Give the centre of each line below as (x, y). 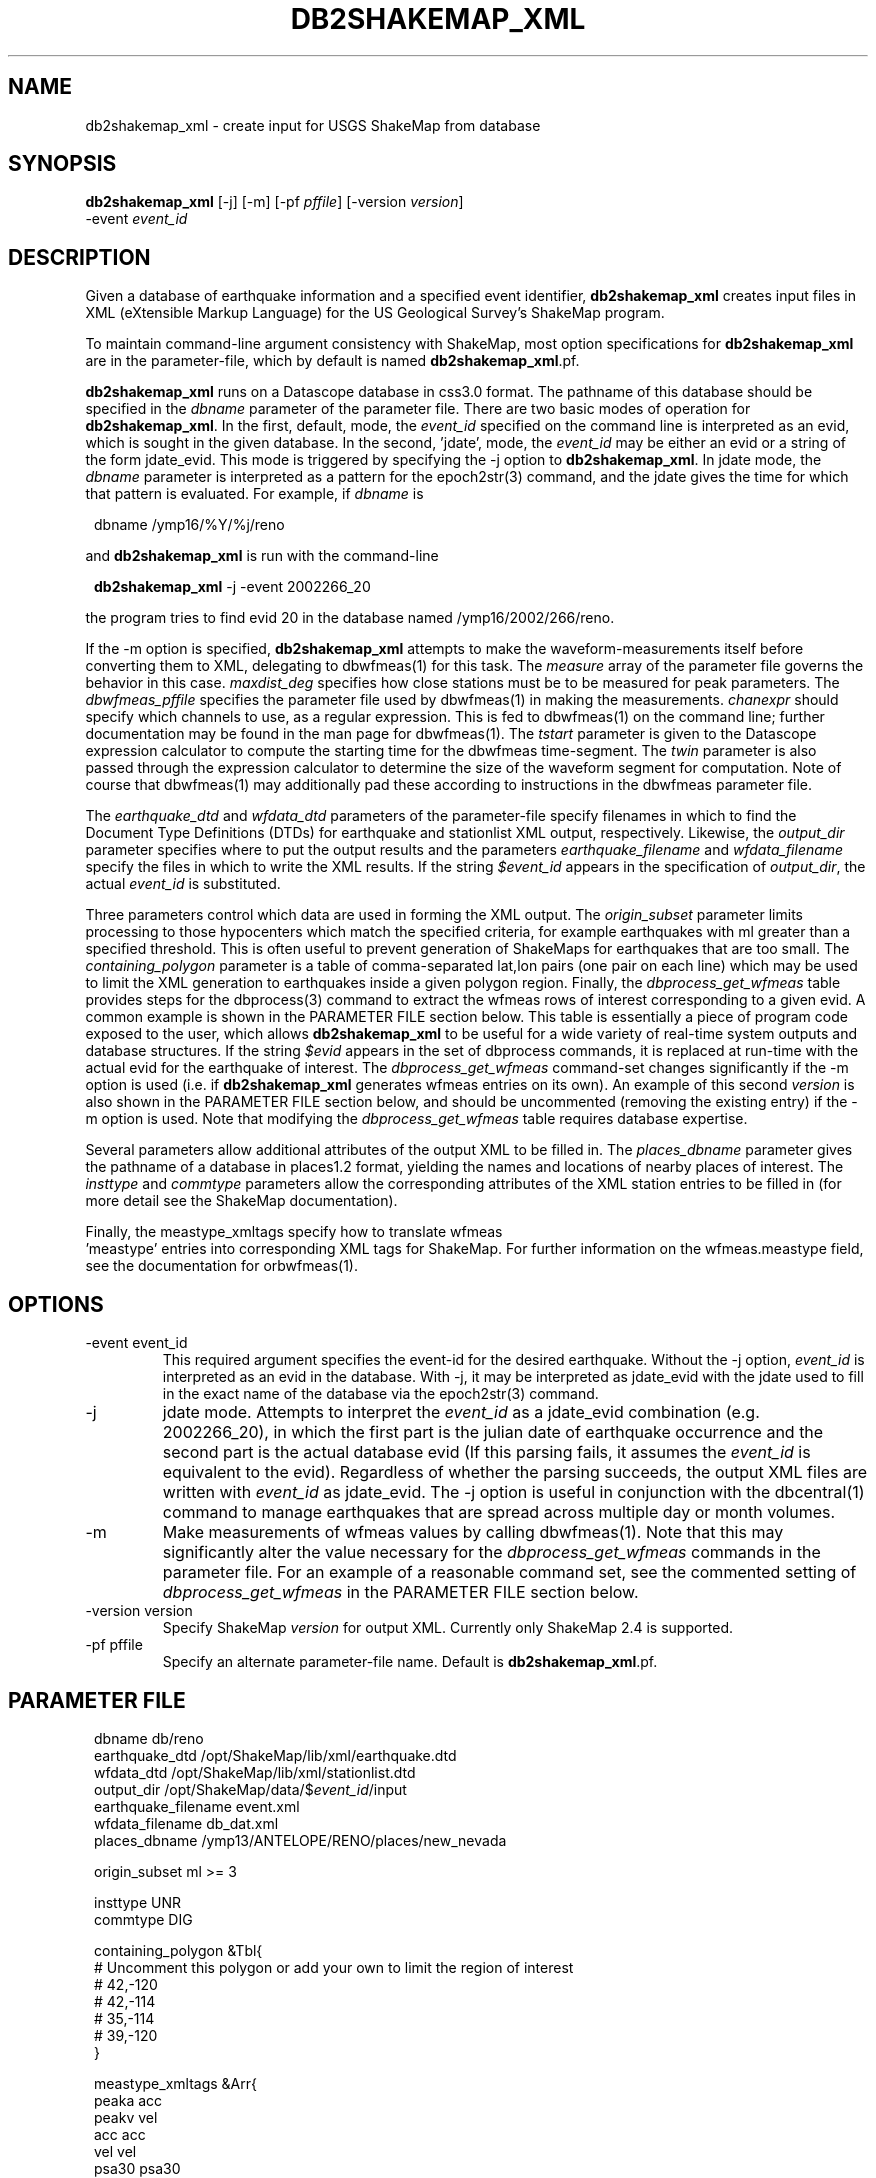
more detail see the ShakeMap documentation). (241, 1201)
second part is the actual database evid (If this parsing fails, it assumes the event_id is (486, 1452)
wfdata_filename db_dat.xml (186, 1823)
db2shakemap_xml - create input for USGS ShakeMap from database (313, 125)
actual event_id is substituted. (183, 884)
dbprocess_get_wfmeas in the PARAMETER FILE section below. (400, 1592)
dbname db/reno (149, 1738)
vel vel (115, 2151)
